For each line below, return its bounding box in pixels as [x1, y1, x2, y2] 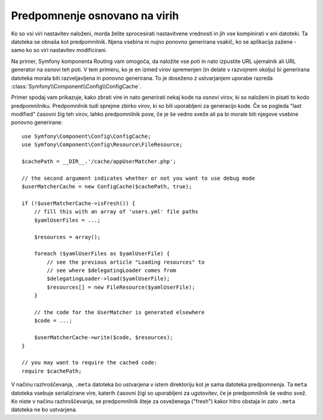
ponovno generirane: [11, 119, 63, 126]
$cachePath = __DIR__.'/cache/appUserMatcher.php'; [22, 158, 176, 165]
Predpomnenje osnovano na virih [11, 9, 179, 22]
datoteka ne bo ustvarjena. [11, 406, 78, 413]
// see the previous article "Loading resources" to [47, 258, 205, 265]
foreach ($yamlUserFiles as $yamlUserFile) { [33, 250, 170, 257]
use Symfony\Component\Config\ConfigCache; [22, 132, 151, 140]
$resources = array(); [33, 234, 101, 240]
